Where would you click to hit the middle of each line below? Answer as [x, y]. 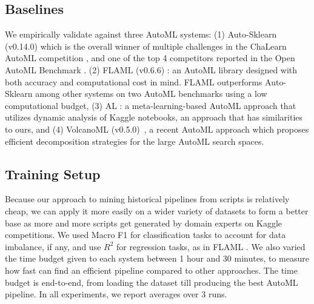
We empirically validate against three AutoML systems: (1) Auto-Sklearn [141, 34]
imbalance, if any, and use [53, 246]
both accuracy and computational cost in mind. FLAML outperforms [134, 81]
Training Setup [53, 173]
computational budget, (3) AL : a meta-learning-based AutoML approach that [151, 105]
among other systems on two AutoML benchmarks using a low [151, 94]
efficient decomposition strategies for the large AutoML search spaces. [135, 141]
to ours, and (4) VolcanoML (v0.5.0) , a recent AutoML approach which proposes [157, 129]
